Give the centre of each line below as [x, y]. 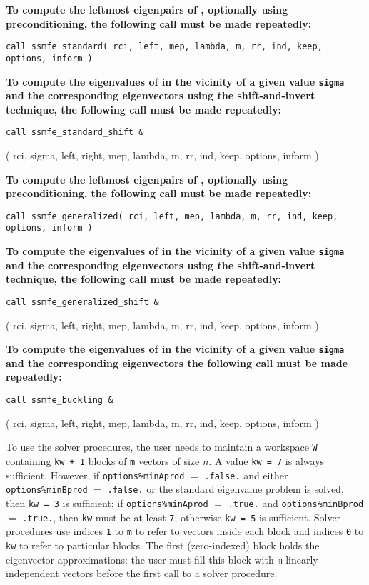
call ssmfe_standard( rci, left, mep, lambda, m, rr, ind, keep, [164, 47]
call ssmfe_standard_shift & [75, 132]
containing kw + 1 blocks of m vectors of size [103, 460]
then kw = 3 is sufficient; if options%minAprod [107, 502]
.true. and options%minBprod [296, 502]
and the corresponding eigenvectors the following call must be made [177, 362]
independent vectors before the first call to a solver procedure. [142, 573]
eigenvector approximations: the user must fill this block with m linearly [162, 559]
